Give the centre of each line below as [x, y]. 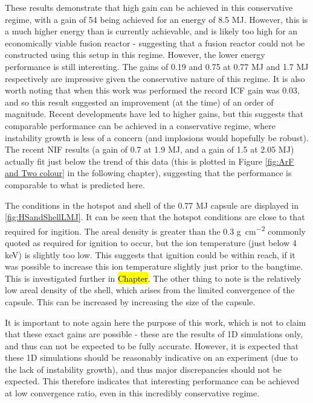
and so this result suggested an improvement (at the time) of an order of [139, 102]
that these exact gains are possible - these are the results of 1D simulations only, [154, 334]
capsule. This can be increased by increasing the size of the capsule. [130, 301]
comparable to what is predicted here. [75, 184]
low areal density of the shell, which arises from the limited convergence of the [150, 290]
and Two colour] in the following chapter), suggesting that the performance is [148, 173]
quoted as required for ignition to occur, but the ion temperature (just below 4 [151, 242]
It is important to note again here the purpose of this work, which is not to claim [156, 322]
